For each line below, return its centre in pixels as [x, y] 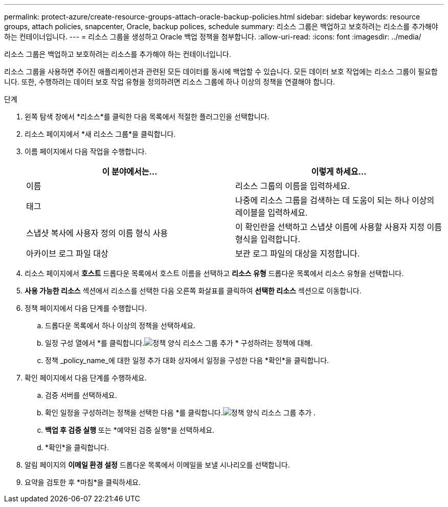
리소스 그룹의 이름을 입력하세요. [293, 186]
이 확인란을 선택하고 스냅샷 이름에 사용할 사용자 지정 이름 [339, 227]
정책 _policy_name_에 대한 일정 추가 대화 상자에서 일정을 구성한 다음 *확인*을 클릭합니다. [187, 360]
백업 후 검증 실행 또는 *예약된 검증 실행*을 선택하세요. [130, 430]
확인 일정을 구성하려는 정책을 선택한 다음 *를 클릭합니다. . [181, 413]
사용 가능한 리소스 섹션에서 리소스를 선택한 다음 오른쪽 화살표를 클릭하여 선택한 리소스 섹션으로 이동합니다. [193, 291]
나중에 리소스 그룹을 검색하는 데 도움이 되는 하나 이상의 [335, 200]
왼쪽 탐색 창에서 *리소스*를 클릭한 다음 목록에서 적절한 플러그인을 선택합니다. [147, 117]
